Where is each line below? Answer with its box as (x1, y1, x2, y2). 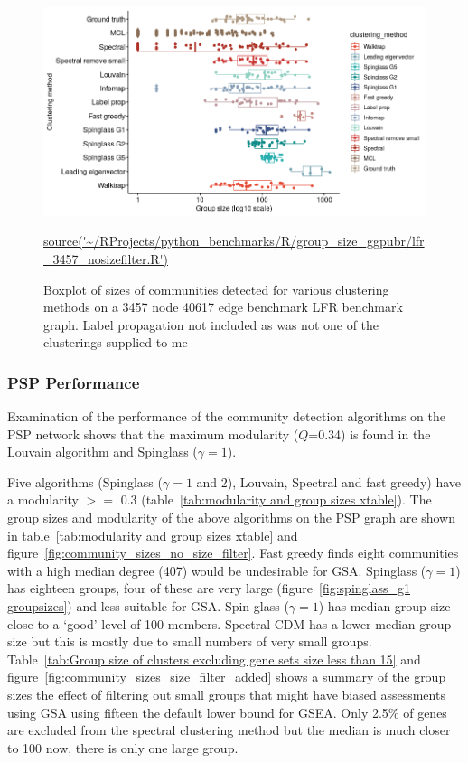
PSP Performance (7, 371, 140, 393)
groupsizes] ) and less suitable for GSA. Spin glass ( (7, 597, 289, 616)
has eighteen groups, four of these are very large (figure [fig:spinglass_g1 (7, 579, 410, 598)
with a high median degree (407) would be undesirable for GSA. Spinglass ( (7, 560, 426, 579)
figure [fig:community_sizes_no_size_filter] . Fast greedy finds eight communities (7, 543, 459, 562)
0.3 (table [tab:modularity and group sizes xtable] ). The (120, 490, 432, 509)
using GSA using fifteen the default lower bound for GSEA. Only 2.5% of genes (7, 702, 447, 721)
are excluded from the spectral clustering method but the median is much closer (7, 721, 451, 739)
